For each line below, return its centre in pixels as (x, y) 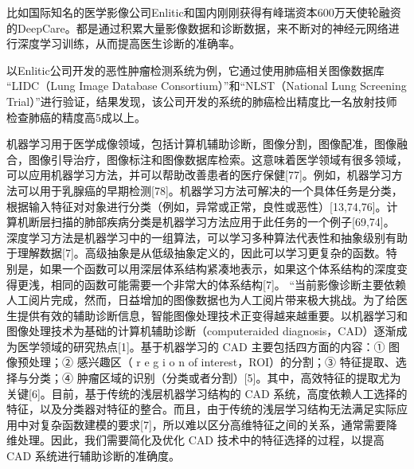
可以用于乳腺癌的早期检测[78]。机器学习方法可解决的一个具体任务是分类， (210, 190)
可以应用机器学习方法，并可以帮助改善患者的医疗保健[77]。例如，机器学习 (199, 175)
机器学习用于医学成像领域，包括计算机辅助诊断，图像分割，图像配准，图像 (201, 144)
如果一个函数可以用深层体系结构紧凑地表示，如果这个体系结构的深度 (218, 268)
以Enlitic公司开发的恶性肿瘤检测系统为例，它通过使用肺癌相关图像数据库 (195, 70)
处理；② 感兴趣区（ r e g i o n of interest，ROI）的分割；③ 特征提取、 (212, 362)
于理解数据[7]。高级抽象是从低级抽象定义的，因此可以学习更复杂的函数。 (196, 253)
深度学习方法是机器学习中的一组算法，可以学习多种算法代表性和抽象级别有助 (207, 237)
